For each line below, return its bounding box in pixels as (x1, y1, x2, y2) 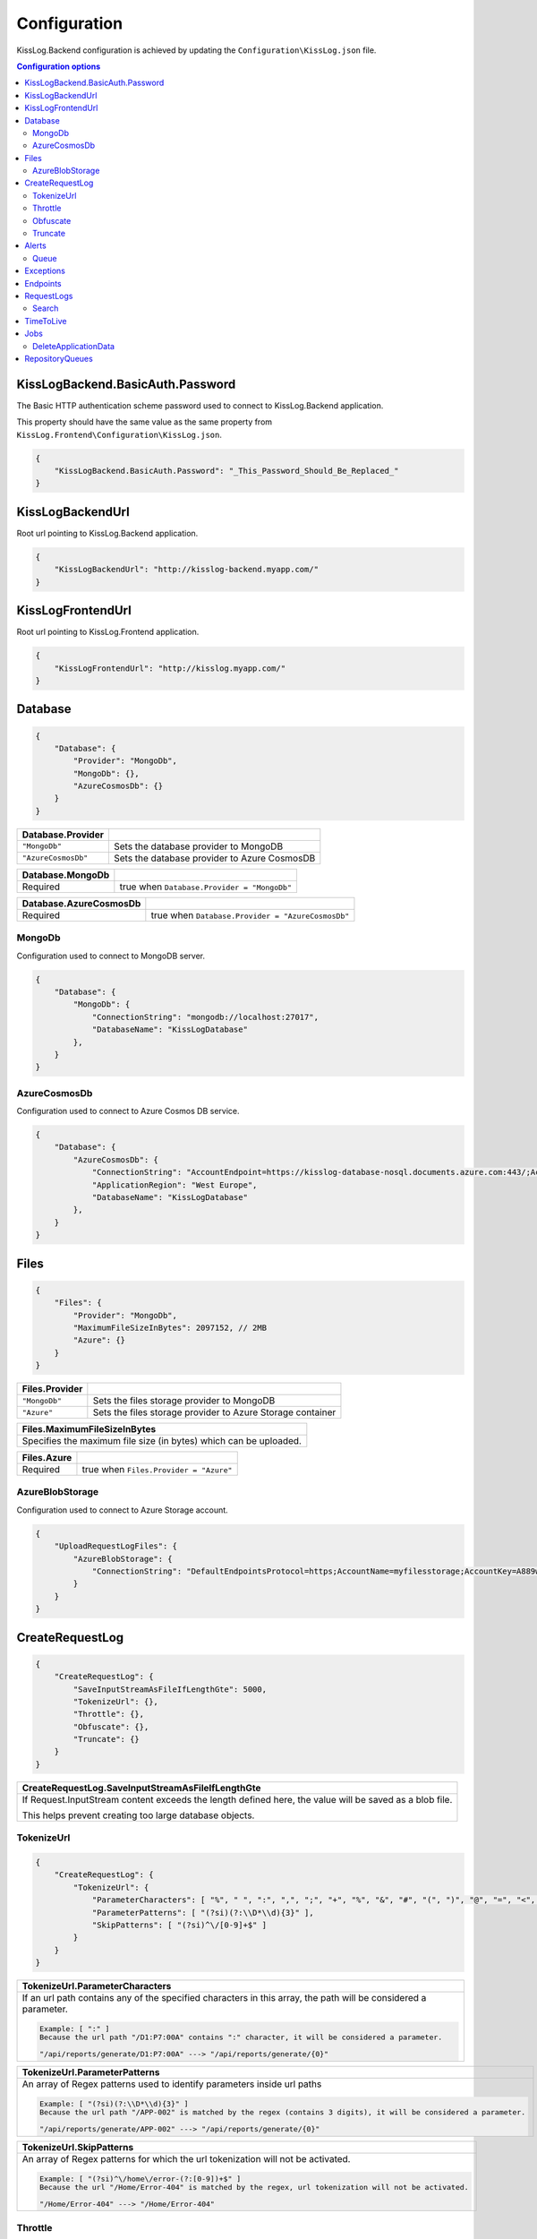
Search (32, 303, 59, 313)
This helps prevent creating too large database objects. (21, 1809, 255, 1822)
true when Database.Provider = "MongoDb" (119, 880, 293, 893)
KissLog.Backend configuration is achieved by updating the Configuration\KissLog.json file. (16, 45, 377, 56)
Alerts (24, 240, 47, 251)
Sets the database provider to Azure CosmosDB (113, 852, 316, 864)
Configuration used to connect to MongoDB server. (16, 950, 206, 961)
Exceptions (24, 265, 66, 277)
